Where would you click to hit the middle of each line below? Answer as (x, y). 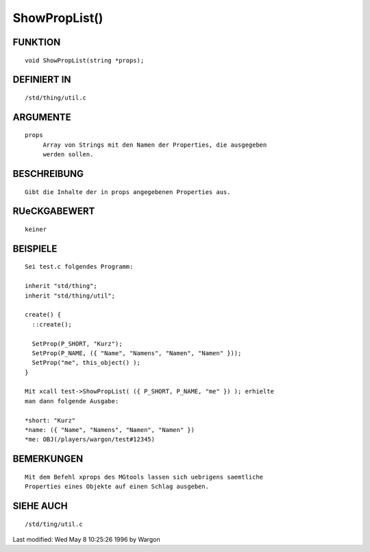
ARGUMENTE (42, 117)
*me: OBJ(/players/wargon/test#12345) (90, 440)
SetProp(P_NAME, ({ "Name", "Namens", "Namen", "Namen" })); (137, 353)
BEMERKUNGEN (48, 459)
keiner (36, 229)
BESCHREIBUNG (48, 174)
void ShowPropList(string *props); (85, 60)
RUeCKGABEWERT (54, 212)
